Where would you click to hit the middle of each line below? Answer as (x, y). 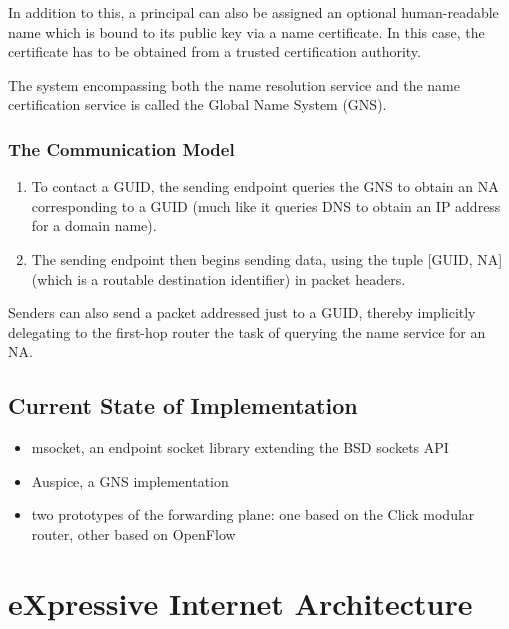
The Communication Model (121, 148)
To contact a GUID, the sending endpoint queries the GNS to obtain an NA (265, 186)
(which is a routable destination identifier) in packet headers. (218, 278)
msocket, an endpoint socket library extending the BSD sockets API (240, 447)
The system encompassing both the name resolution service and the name (234, 84)
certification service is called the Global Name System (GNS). (197, 104)
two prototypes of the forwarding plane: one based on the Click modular (253, 514)
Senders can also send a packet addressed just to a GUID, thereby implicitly (242, 312)
